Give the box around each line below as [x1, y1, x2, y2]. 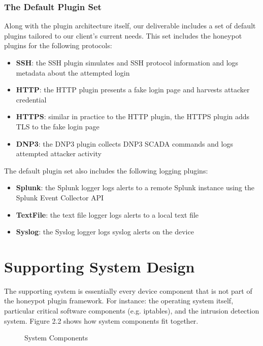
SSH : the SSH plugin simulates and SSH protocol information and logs [16, 57, 239, 67]
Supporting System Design [4, 256, 195, 276]
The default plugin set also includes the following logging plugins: [4, 165, 208, 176]
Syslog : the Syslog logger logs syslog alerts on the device [16, 226, 194, 237]
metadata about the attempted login [16, 67, 130, 78]
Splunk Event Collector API [16, 192, 104, 202]
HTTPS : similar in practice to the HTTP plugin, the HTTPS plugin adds [16, 111, 250, 122]
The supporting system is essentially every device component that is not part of [4, 285, 252, 296]
